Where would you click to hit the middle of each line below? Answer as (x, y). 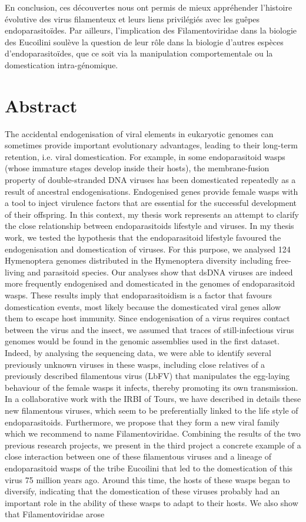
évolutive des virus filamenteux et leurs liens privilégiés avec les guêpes (132, 19)
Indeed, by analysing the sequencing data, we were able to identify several (138, 352)
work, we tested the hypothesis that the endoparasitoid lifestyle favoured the (143, 237)
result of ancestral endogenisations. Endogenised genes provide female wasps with (152, 191)
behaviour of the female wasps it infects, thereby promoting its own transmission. (152, 387)
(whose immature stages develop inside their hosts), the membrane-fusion (137, 168)
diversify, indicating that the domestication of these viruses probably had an (142, 491)
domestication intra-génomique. (61, 64)
